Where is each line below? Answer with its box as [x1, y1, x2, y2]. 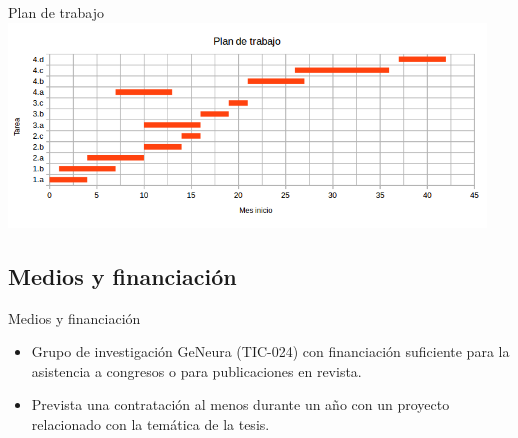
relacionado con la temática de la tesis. [31, 414, 270, 435]
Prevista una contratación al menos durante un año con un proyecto [31, 394, 450, 415]
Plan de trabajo [8, 2, 104, 22]
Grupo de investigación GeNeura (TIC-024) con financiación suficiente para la [31, 341, 510, 362]
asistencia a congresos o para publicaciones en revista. [31, 360, 362, 381]
